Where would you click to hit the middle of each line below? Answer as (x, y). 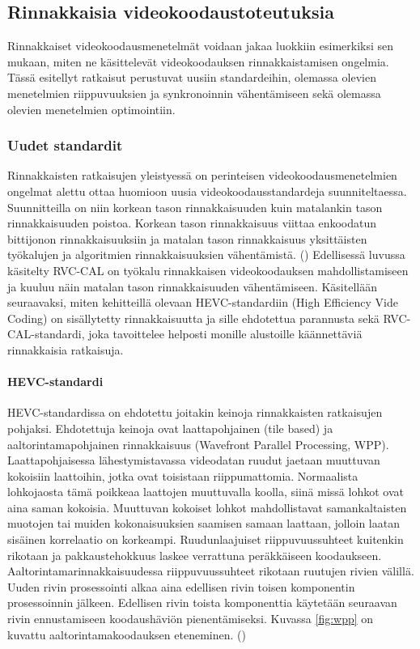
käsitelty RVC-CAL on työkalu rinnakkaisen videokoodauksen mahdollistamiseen (208, 270)
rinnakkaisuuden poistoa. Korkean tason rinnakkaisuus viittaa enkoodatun (192, 223)
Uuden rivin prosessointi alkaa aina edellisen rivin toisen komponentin (181, 586)
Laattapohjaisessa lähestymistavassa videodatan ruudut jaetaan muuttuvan (194, 460)
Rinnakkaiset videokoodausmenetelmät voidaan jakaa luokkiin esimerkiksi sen (201, 46)
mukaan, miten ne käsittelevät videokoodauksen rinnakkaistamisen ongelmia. (198, 61)
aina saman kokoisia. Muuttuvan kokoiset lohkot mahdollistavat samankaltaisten (207, 507)
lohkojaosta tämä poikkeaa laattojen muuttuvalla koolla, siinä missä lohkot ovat (206, 492)
